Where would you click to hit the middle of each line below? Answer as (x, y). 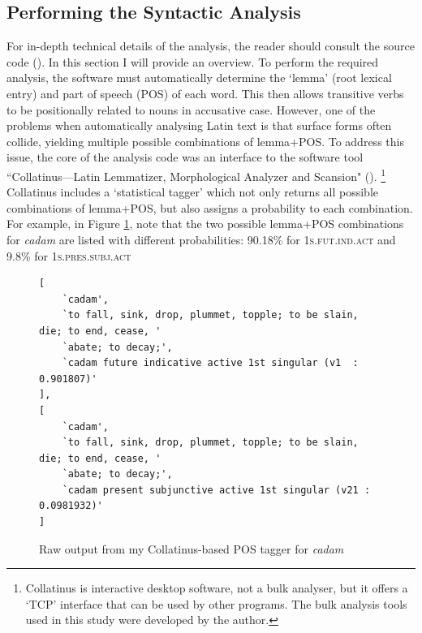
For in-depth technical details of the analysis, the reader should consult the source (211, 46)
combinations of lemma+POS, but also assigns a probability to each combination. (210, 207)
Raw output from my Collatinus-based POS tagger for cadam (192, 548)
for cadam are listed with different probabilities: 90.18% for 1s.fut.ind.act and (201, 239)
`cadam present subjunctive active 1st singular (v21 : (216, 490)
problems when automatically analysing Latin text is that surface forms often (199, 125)
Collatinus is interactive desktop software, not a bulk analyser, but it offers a (217, 588)
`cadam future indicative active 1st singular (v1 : (210, 363)
